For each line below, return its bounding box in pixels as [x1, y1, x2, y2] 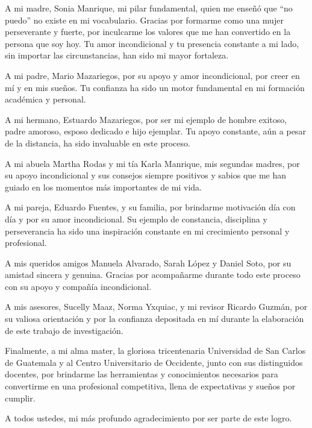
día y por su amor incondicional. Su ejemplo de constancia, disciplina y [5, 212, 267, 225]
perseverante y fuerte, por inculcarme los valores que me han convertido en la [5, 25, 291, 38]
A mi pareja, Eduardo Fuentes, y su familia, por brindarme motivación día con [5, 201, 296, 213]
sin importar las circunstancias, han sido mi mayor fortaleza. [5, 49, 229, 61]
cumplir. [5, 391, 36, 404]
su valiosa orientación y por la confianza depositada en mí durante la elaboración [5, 312, 304, 325]
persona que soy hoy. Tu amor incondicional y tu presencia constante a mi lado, [5, 37, 299, 49]
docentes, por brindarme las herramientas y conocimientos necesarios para [5, 368, 278, 380]
